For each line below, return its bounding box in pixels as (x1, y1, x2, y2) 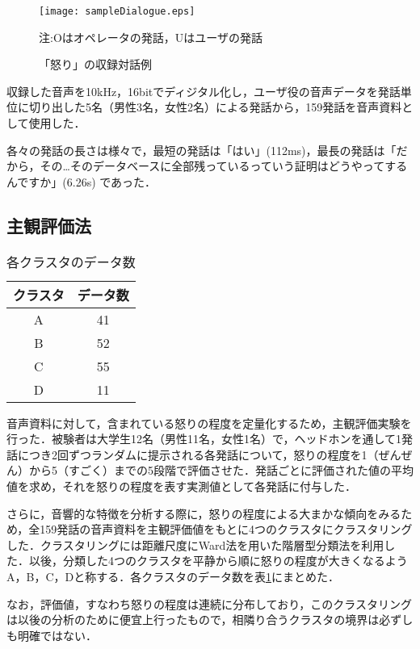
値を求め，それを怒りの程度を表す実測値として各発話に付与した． (6, 477, 356, 494)
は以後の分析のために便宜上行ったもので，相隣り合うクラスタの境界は (6, 611, 380, 628)
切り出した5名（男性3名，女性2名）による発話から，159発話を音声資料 (28, 98, 402, 115)
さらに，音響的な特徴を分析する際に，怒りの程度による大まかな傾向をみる (6, 505, 401, 521)
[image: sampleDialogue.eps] (39, 6, 195, 17)
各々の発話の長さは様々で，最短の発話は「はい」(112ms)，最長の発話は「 (6, 141, 397, 158)
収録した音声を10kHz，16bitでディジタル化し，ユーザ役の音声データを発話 (6, 82, 401, 99)
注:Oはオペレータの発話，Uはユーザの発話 (39, 28, 263, 45)
